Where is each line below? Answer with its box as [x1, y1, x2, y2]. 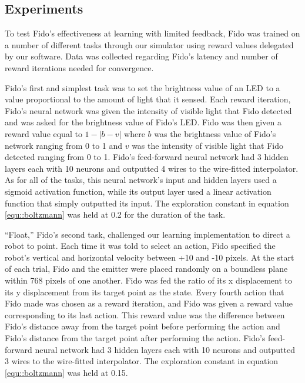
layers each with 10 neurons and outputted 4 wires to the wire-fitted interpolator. [5, 162, 299, 174]
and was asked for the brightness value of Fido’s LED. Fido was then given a [5, 116, 281, 128]
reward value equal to [5, 127, 82, 139]
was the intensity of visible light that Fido [132, 139, 284, 151]
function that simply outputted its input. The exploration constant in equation [5, 197, 289, 209]
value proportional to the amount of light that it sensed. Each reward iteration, [5, 93, 291, 105]
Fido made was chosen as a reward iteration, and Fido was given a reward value [5, 297, 293, 309]
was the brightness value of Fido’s [154, 127, 276, 139]
